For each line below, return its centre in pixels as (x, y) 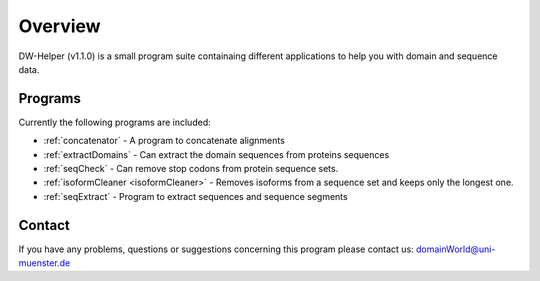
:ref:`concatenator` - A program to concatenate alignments (164, 141)
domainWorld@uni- (455, 249)
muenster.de (44, 263)
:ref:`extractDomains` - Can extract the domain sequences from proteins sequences (216, 154)
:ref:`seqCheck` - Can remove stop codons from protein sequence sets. (191, 169)
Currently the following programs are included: (114, 122)
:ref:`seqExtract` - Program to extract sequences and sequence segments (196, 196)
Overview (59, 26)
